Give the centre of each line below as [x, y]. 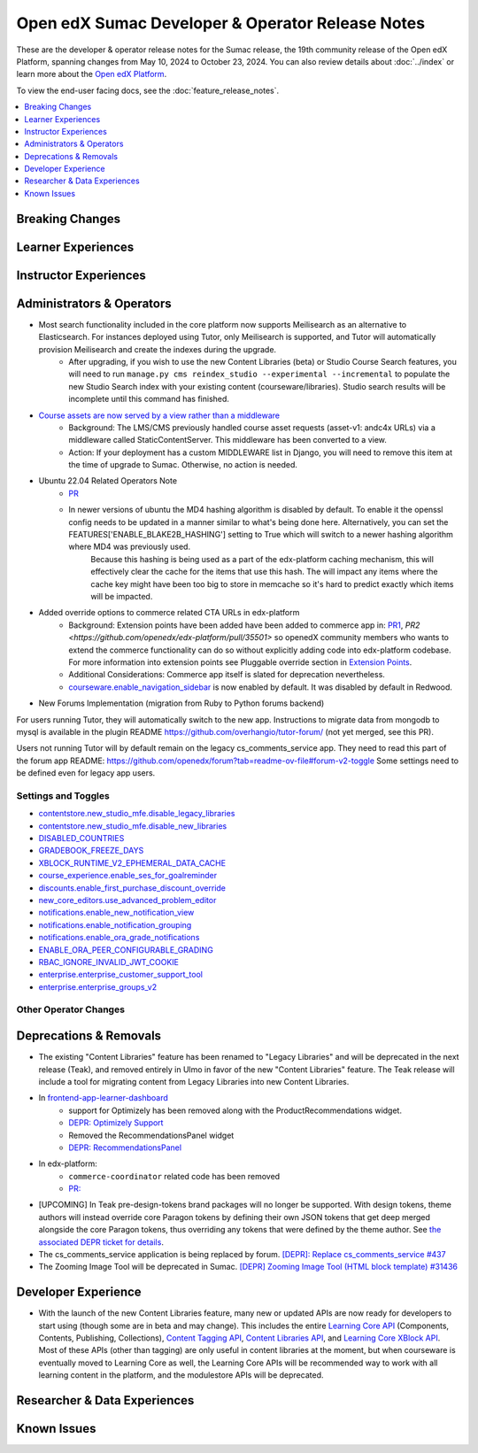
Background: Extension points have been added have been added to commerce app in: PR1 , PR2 [244, 625]
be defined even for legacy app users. [86, 773]
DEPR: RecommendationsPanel [125, 1148]
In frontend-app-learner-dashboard [103, 1098]
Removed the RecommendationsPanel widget [151, 1135]
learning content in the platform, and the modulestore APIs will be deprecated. [181, 1375]
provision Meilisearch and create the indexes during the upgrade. [158, 349]
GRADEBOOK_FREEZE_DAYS [91, 851]
